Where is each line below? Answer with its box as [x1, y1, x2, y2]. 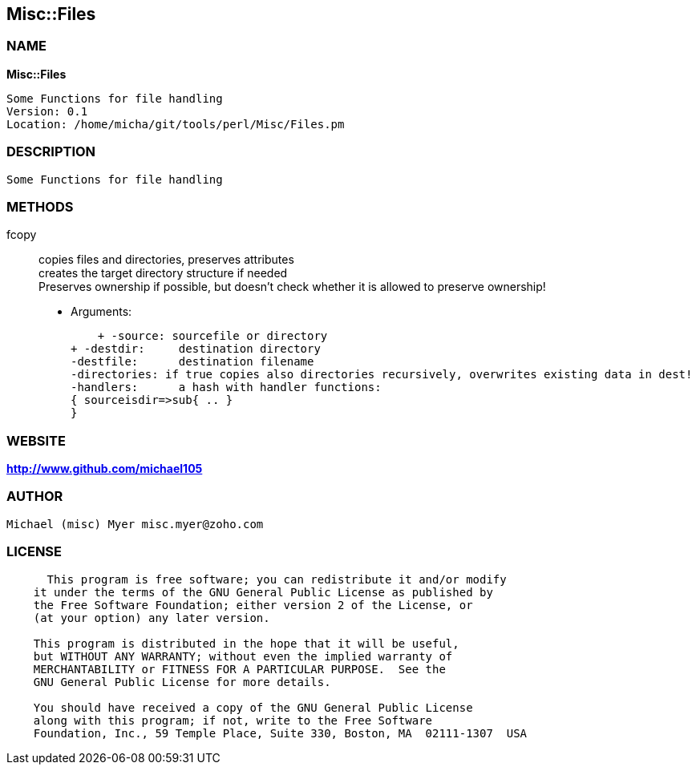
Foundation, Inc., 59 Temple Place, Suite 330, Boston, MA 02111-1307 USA [33, 726, 528, 740]
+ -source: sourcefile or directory [97, 329, 328, 343]
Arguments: [71, 305, 132, 319]
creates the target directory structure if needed [38, 266, 288, 281]
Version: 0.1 [6, 104, 88, 118]
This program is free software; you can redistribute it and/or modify [47, 572, 507, 586]
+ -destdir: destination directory [71, 342, 321, 356]
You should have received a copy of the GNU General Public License [33, 700, 473, 714]
